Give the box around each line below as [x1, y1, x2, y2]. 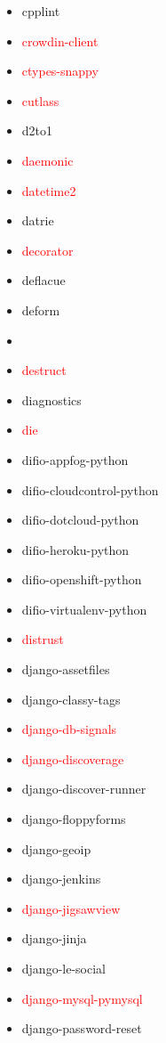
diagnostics [21, 390, 82, 409]
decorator [21, 240, 74, 259]
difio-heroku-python [21, 540, 130, 558]
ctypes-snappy [21, 61, 99, 80]
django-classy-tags [21, 689, 121, 708]
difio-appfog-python [21, 450, 129, 469]
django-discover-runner [21, 779, 146, 798]
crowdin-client [21, 31, 99, 50]
